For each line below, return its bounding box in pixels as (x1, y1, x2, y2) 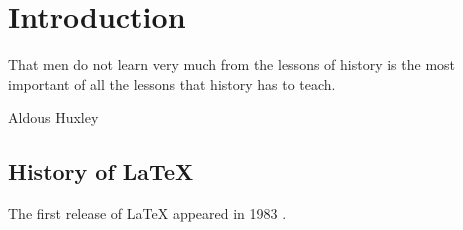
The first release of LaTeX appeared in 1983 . (8, 203, 287, 224)
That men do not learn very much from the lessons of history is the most (8, 54, 456, 75)
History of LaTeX (8, 156, 194, 187)
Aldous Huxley (8, 107, 99, 128)
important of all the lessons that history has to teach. (8, 73, 336, 94)
